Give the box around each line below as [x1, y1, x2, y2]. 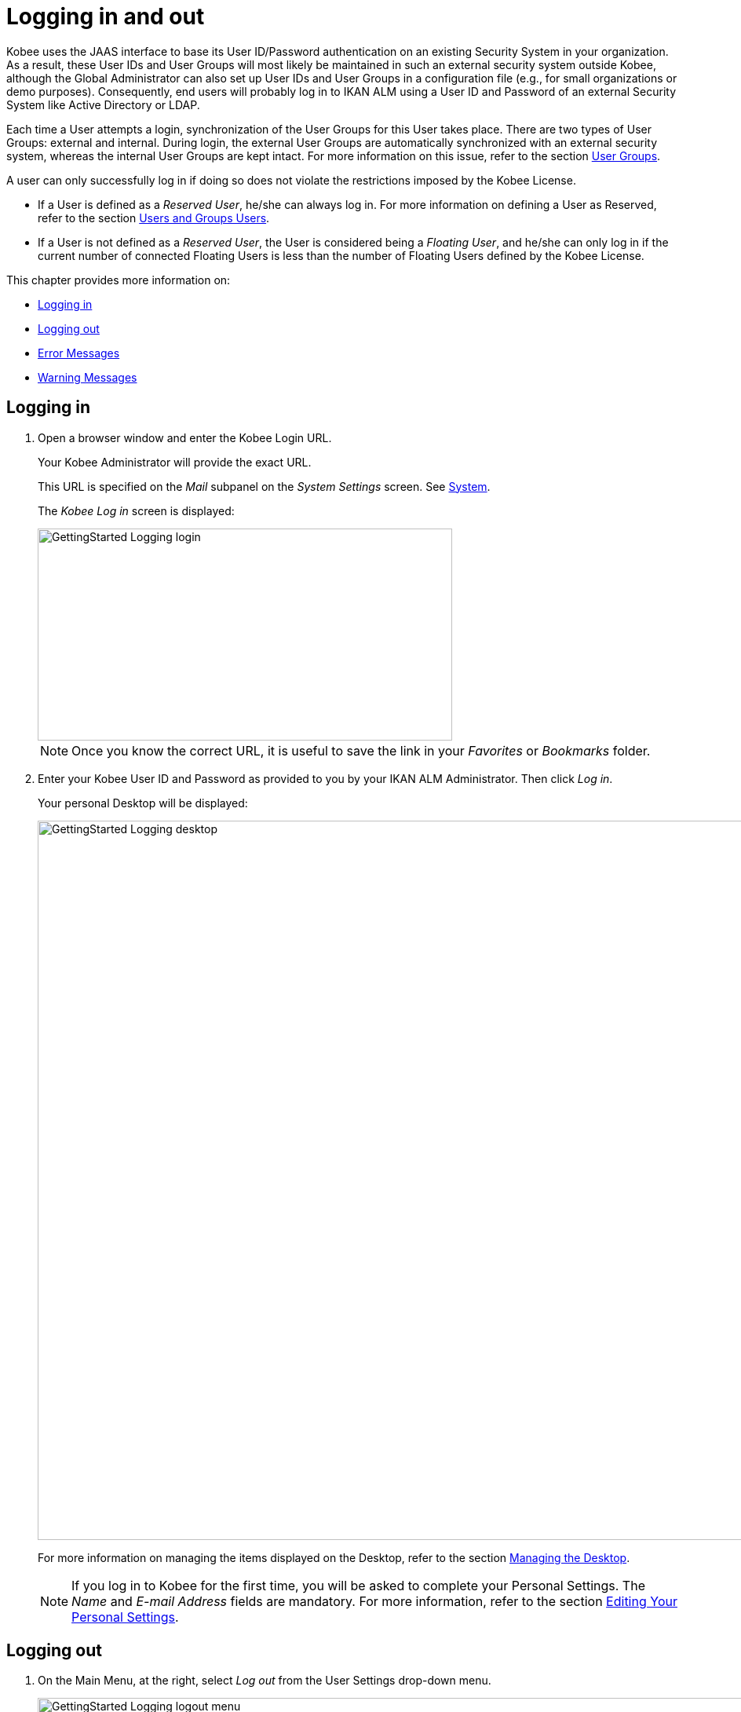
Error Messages [38, 346, 120, 360]
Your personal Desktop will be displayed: [38, 796, 248, 810]
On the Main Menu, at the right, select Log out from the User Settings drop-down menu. [38, 1674, 491, 1688]
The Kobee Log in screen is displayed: [38, 503, 235, 518]
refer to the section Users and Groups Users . [38, 210, 270, 225]
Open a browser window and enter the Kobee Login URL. [38, 430, 332, 444]
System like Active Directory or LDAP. [6, 97, 200, 112]
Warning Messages [38, 370, 137, 384]
